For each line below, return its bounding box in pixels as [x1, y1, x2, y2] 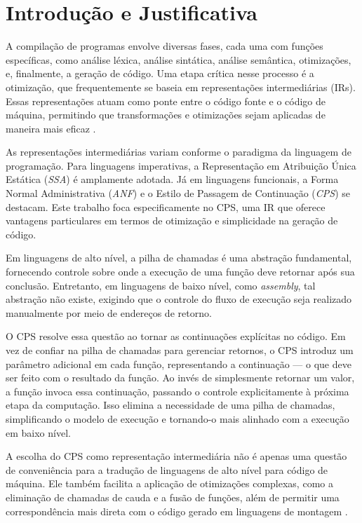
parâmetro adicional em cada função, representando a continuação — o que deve [6, 356, 351, 371]
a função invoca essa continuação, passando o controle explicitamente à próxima [6, 383, 349, 398]
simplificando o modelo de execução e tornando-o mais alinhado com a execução [6, 411, 349, 426]
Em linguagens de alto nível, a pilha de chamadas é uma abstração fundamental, [6, 250, 352, 265]
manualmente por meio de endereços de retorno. [6, 305, 212, 320]
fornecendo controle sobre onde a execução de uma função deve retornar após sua [6, 264, 355, 279]
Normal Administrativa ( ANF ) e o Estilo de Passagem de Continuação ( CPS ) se [6, 186, 350, 201]
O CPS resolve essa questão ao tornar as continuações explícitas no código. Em [6, 329, 346, 344]
